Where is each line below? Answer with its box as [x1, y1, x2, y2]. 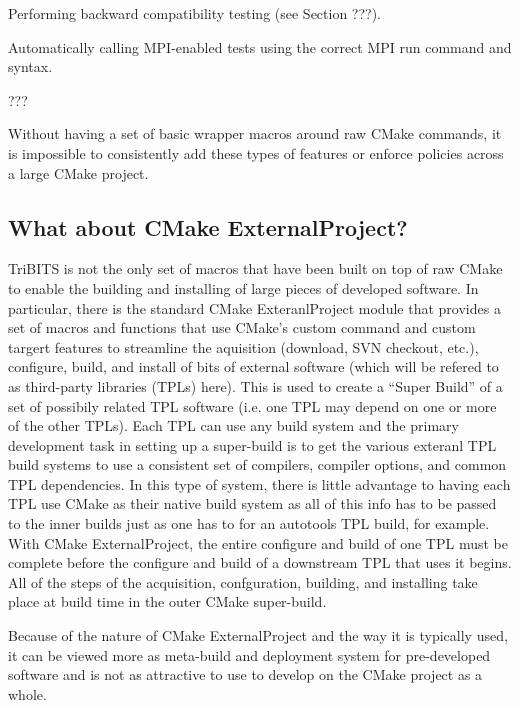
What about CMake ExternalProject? [8, 211, 408, 242]
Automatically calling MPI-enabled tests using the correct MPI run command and [8, 36, 512, 57]
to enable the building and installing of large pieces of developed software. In [8, 277, 479, 298]
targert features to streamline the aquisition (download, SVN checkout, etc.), [8, 336, 479, 357]
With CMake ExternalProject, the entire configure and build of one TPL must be [8, 532, 508, 553]
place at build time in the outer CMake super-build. [8, 591, 327, 612]
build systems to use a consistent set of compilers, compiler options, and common [8, 454, 507, 475]
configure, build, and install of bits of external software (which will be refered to [8, 356, 499, 377]
